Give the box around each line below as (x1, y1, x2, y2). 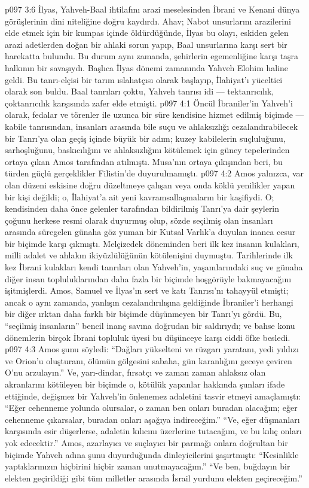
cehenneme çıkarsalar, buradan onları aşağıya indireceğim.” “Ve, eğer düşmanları (5, 413, 300, 425)
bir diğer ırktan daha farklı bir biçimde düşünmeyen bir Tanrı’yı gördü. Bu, (5, 307, 282, 320)
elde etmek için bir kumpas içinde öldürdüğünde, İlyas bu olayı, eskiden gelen (5, 26, 289, 39)
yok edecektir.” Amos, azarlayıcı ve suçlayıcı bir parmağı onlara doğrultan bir (5, 436, 288, 449)
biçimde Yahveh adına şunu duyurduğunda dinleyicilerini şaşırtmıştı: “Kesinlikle (5, 448, 299, 460)
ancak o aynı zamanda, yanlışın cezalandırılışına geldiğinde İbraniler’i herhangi (5, 295, 293, 308)
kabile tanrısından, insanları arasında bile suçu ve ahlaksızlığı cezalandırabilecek (5, 120, 298, 132)
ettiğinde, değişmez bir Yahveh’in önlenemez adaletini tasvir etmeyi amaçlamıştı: (5, 389, 301, 402)
